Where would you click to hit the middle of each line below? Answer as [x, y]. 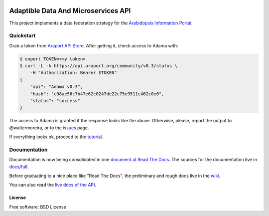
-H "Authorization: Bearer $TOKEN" [73, 73]
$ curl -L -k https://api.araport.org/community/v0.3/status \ [99, 66]
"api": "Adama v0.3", [57, 87]
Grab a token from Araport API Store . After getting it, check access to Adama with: [94, 45]
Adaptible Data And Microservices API [70, 11]
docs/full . [19, 167]
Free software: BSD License [38, 207]
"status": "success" [55, 101]
